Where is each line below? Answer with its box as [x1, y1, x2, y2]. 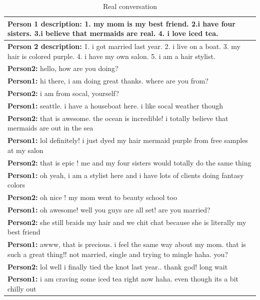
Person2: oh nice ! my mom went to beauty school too [7, 192, 177, 202]
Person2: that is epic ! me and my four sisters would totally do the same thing [7, 157, 251, 167]
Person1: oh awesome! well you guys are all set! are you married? [7, 204, 210, 214]
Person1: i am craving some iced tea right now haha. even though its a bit [7, 273, 238, 284]
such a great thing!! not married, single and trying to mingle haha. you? [7, 248, 228, 259]
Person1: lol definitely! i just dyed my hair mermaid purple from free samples [7, 135, 248, 145]
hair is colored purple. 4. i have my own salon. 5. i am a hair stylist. [7, 50, 215, 61]
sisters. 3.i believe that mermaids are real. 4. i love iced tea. [7, 28, 218, 38]
